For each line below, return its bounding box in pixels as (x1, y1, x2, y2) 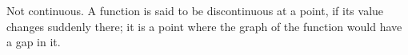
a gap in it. (6, 33, 61, 50)
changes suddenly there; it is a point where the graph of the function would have (6, 18, 402, 34)
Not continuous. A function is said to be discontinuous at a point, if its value (6, 2, 384, 18)
